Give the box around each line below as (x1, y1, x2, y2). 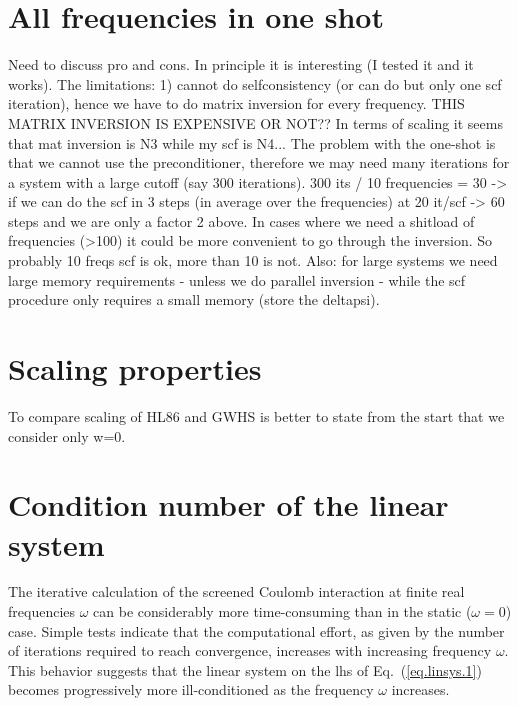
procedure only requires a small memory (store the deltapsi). (8, 289, 380, 310)
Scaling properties (8, 348, 262, 389)
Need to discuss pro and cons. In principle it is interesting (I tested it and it (8, 54, 474, 75)
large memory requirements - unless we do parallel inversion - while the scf (8, 269, 466, 290)
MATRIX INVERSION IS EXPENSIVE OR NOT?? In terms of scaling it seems (8, 112, 503, 133)
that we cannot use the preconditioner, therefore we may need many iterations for (8, 152, 510, 173)
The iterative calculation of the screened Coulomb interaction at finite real (8, 581, 465, 602)
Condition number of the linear (8, 484, 449, 525)
